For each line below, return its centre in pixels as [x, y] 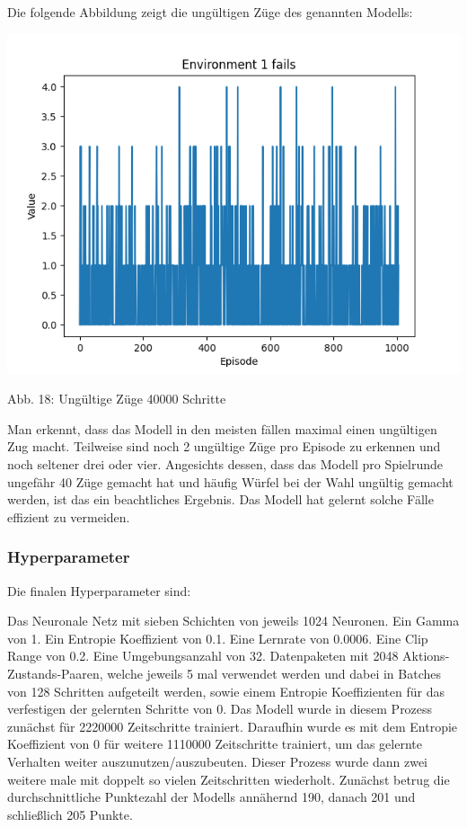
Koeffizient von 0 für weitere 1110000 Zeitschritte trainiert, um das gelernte [215, 744]
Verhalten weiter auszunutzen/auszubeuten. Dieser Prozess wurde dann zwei [218, 761]
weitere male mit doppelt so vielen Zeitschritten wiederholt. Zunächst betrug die [229, 779]
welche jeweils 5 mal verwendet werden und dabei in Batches [274, 673]
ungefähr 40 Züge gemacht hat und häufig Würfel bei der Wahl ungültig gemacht [230, 481]
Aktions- [426, 656]
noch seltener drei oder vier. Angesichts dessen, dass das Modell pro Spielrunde [225, 463]
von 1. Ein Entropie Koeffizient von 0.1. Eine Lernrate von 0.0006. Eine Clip [218, 638]
